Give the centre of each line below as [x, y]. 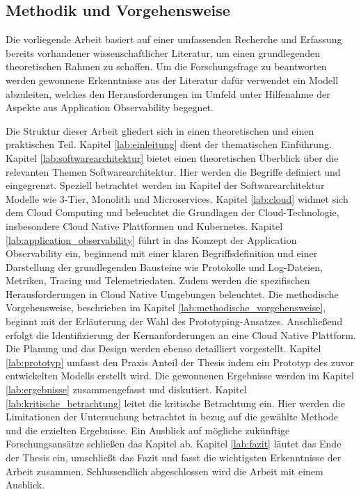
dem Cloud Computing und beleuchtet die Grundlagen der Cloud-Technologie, [173, 212]
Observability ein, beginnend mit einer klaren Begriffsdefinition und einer [162, 253]
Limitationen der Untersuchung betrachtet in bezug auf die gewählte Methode [172, 417]
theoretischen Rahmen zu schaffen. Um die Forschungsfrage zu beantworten [166, 66]
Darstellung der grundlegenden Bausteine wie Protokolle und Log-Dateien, [164, 266]
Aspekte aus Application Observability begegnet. [110, 107]
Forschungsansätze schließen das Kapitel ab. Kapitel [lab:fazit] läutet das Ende [174, 444]
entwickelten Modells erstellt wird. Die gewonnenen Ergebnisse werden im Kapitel [180, 376]
